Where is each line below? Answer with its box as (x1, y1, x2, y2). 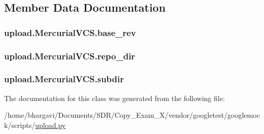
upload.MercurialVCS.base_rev (4, 26, 136, 39)
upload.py (35, 119, 66, 130)
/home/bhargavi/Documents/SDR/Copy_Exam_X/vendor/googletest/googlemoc (4, 110, 260, 120)
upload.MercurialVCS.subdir (4, 73, 124, 85)
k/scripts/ (4, 119, 36, 130)
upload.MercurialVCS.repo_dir (4, 49, 136, 62)
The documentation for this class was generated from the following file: (4, 92, 225, 103)
